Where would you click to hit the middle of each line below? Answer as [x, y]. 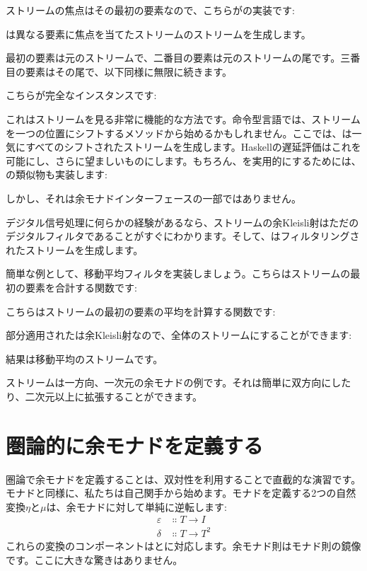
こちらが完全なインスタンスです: [81, 95]
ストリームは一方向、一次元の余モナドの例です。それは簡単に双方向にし [174, 382]
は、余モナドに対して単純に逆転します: [136, 506]
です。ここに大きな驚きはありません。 [94, 559]
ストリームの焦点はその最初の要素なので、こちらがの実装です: [150, 10]
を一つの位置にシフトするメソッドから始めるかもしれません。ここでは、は [179, 133]
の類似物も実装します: [57, 174]
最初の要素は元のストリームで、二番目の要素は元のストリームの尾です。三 [178, 58]
